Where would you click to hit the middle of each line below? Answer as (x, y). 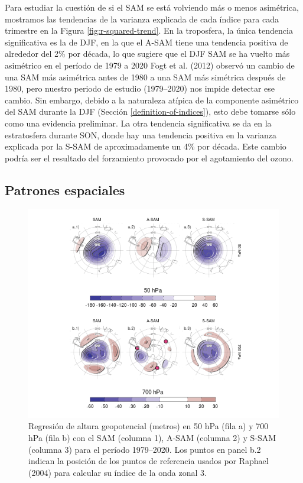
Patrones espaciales (65, 189)
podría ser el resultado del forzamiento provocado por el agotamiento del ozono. (149, 158)
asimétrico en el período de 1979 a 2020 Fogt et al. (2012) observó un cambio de (150, 65)
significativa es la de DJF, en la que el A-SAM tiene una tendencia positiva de (146, 42)
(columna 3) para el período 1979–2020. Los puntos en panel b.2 (145, 449)
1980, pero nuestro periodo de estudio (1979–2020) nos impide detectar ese (140, 88)
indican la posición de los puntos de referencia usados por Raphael (149, 461)
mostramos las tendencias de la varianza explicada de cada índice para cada (142, 19)
